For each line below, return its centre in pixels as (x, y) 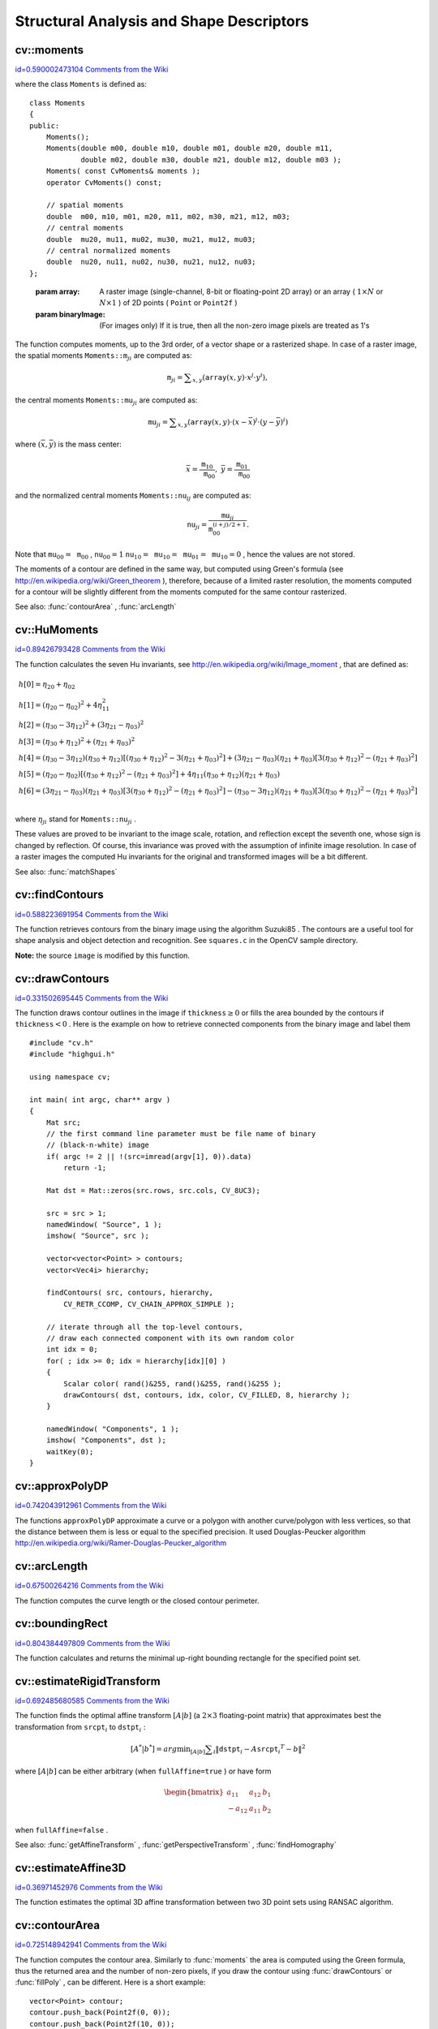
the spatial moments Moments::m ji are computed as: (103, 356)
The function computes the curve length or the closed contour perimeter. (137, 1600)
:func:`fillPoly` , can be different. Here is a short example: (110, 1982)
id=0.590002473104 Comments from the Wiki (92, 70)
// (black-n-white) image (98, 1145)
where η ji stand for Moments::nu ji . (76, 820)
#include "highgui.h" (72, 1054)
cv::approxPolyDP (62, 1486)
